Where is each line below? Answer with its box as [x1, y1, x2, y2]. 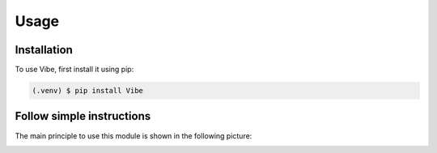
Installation [15, 43, 73, 57]
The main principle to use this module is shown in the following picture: [15, 130, 252, 141]
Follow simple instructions [15, 109, 151, 123]
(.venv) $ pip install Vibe [32, 86, 143, 96]
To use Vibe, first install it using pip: [15, 65, 134, 74]
